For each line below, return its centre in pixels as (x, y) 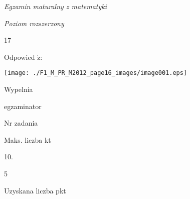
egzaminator (23, 106)
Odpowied (20, 57)
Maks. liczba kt (28, 139)
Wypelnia (19, 89)
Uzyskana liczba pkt (35, 190)
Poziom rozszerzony (34, 23)
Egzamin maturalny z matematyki (56, 6)
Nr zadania (21, 123)
